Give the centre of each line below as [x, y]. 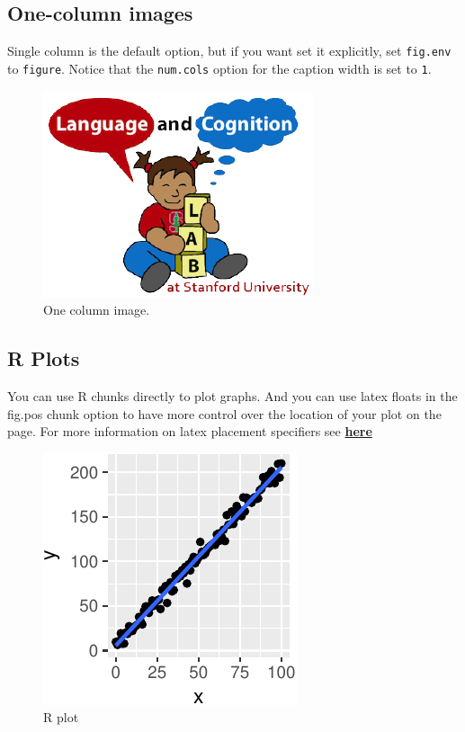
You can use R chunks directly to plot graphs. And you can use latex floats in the [232, 395]
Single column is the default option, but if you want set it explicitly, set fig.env [229, 51]
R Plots [44, 358]
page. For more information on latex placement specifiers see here [190, 431]
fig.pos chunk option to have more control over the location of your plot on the [224, 413]
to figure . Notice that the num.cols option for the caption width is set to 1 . [219, 68]
